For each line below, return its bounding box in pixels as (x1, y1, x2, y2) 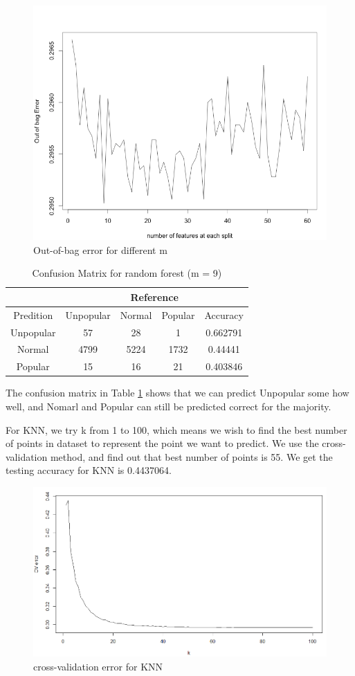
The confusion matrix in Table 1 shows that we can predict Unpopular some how (6, 385, 349, 400)
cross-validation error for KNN (33, 659, 163, 673)
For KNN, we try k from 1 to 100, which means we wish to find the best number (6, 422, 347, 437)
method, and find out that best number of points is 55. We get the (50, 449, 333, 464)
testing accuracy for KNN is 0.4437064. (6, 463, 172, 477)
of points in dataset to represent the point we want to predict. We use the (6, 436, 319, 450)
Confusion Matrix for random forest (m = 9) (32, 266, 222, 280)
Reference (130, 289, 179, 304)
